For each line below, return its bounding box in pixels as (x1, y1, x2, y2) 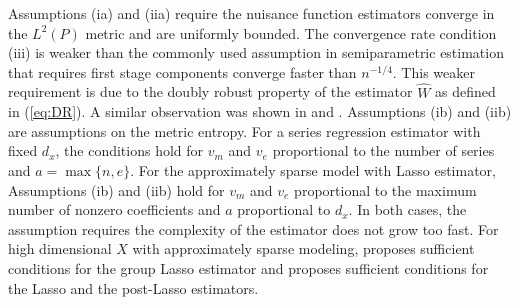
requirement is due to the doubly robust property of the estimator (8, 81, 413, 102)
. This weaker (392, 61, 475, 82)
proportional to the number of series (272, 140, 495, 161)
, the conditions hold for (55, 140, 204, 161)
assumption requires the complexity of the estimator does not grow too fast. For (8, 218, 499, 239)
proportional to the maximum (294, 179, 477, 200)
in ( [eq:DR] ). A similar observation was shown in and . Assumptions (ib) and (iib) (8, 101, 512, 122)
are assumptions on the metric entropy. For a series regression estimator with (8, 120, 481, 141)
